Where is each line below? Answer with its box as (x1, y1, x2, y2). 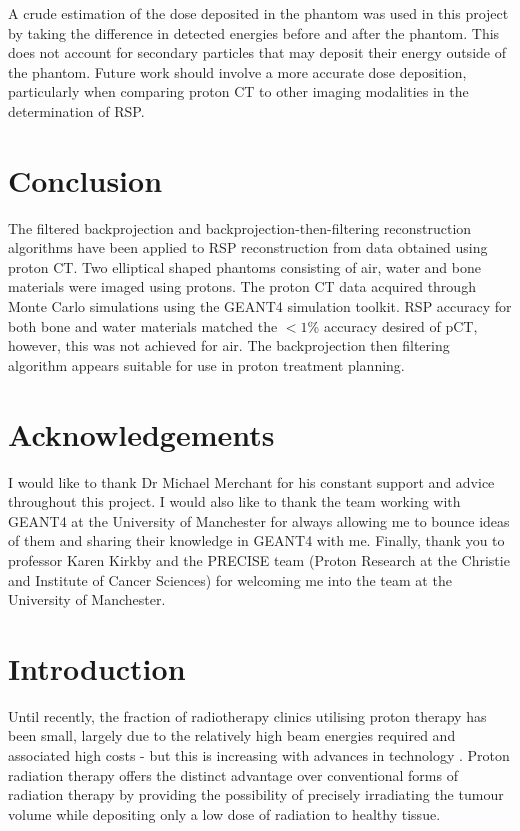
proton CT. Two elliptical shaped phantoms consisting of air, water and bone (8, 256, 481, 277)
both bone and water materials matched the (8, 315, 278, 336)
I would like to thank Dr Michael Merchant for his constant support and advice (8, 471, 495, 492)
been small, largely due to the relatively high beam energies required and (8, 725, 456, 746)
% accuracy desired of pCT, (307, 315, 478, 336)
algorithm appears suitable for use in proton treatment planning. (8, 354, 405, 375)
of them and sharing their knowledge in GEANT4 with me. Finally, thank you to (8, 530, 505, 551)
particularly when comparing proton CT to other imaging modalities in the (8, 81, 469, 102)
